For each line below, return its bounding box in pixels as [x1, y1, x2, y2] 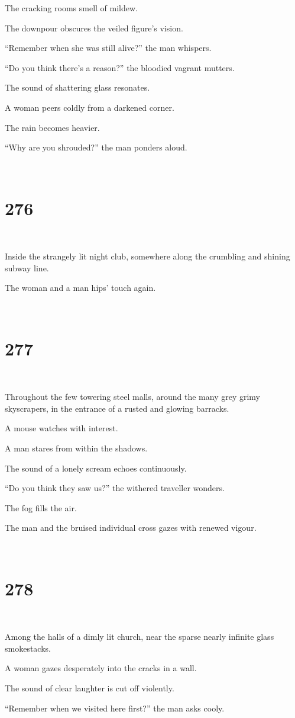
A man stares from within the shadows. [5, 441, 148, 454]
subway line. [5, 261, 49, 274]
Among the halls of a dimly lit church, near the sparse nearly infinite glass [5, 630, 274, 643]
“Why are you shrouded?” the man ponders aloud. [5, 141, 187, 153]
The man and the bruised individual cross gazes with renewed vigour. [5, 521, 257, 534]
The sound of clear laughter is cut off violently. [5, 682, 174, 694]
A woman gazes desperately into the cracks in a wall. [5, 662, 197, 674]
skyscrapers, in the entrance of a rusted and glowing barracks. [5, 402, 229, 414]
